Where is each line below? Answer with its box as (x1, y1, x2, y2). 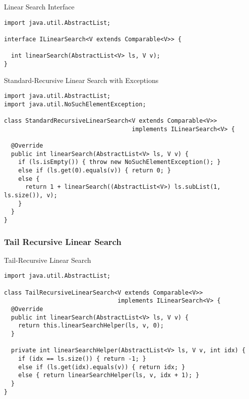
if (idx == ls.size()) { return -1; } (18, 355, 146, 362)
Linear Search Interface (4, 1, 74, 11)
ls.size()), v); (4, 192, 58, 199)
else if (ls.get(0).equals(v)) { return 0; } (18, 167, 171, 174)
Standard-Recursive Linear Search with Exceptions (4, 75, 159, 85)
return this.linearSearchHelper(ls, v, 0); (18, 322, 164, 329)
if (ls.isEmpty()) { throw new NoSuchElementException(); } (18, 159, 221, 166)
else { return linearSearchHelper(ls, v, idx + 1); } (18, 372, 199, 379)
